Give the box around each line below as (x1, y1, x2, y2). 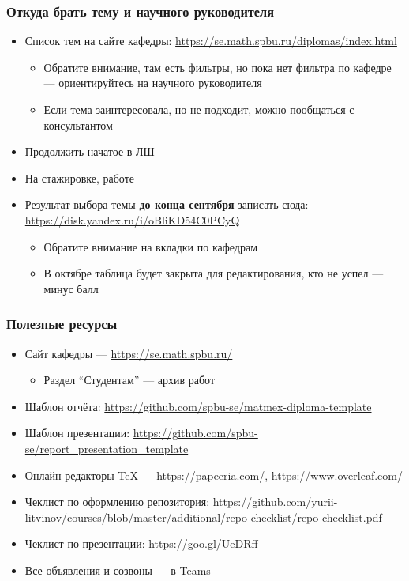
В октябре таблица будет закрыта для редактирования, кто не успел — (43, 265, 384, 281)
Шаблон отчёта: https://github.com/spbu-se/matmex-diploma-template (24, 398, 372, 414)
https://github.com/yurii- (212, 493, 338, 510)
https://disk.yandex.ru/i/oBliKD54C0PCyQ (24, 211, 240, 228)
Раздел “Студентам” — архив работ (43, 372, 216, 388)
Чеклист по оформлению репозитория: (24, 493, 210, 510)
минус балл (43, 280, 99, 296)
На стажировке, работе (24, 169, 134, 186)
